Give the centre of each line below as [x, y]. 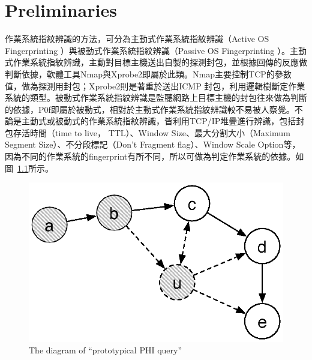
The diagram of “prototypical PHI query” [106, 350]
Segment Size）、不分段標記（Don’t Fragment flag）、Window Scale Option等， [153, 144]
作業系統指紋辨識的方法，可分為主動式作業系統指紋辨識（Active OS [137, 39]
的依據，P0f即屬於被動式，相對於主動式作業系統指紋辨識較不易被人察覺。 [150, 109]
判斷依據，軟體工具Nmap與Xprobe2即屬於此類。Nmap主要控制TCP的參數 [148, 73]
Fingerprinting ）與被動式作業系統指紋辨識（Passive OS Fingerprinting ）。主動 [156, 50]
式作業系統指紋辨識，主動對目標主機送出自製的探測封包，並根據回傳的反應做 [156, 62]
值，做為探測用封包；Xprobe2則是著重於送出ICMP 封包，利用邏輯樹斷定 [147, 85]
